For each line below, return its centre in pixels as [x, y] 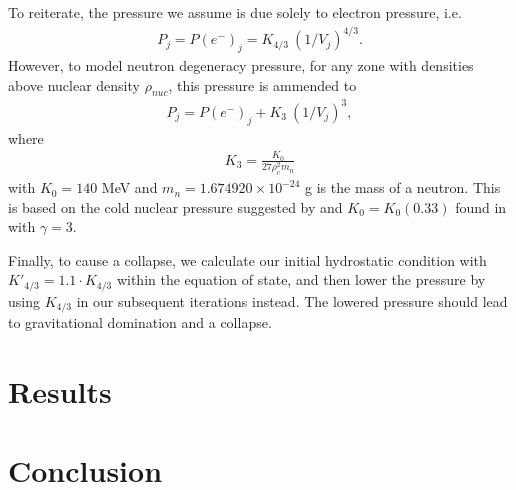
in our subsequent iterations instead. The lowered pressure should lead [292, 300]
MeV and [129, 187]
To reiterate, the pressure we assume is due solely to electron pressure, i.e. [235, 12]
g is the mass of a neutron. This [403, 187]
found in [481, 206]
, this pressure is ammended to [262, 84]
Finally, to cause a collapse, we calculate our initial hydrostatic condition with [247, 259]
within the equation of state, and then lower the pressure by [301, 279]
